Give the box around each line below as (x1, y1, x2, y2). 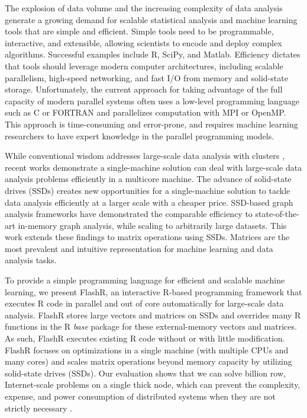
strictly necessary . (5, 401, 72, 414)
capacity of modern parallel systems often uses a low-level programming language (5, 94, 299, 107)
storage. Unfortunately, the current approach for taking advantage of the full (5, 83, 283, 95)
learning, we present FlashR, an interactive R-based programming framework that (5, 285, 302, 298)
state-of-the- (255, 208, 299, 220)
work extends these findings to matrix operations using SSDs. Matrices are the (5, 231, 290, 243)
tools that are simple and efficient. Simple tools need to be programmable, (5, 25, 274, 37)
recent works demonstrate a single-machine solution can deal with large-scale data (5, 161, 302, 173)
